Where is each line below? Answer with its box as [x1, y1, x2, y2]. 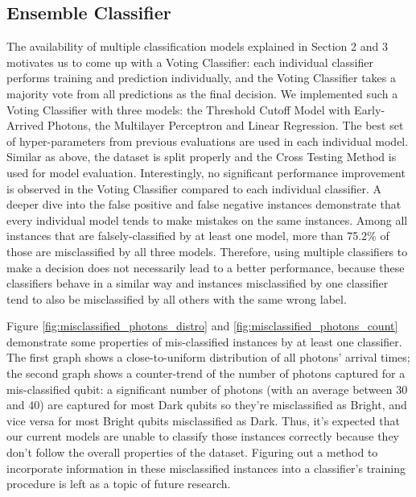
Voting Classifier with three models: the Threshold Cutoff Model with [6, 101, 351, 118]
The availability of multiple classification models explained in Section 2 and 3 [6, 38, 388, 55]
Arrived [6, 117, 44, 134]
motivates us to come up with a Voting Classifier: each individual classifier [6, 53, 373, 70]
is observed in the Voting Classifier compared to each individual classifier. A [6, 180, 382, 197]
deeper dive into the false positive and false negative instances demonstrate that [6, 196, 402, 213]
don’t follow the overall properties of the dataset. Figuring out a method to [6, 444, 378, 461]
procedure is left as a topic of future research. [6, 475, 231, 492]
